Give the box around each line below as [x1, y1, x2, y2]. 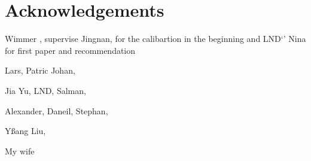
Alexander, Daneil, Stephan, [5, 104, 108, 117]
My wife [5, 144, 35, 157]
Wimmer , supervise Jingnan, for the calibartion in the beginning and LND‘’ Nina [5, 32, 306, 45]
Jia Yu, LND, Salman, [5, 84, 86, 96]
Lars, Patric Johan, [5, 64, 75, 77]
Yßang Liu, [5, 124, 46, 137]
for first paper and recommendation [5, 44, 136, 56]
